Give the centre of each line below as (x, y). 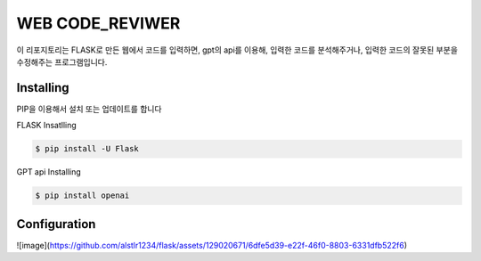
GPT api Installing (49, 172)
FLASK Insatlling (47, 126)
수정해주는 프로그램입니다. (62, 61)
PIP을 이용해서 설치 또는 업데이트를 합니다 (89, 109)
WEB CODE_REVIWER (98, 23)
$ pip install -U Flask (87, 149)
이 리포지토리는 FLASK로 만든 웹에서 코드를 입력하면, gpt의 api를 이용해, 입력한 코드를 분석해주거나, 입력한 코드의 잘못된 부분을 (237, 50)
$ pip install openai (82, 196)
